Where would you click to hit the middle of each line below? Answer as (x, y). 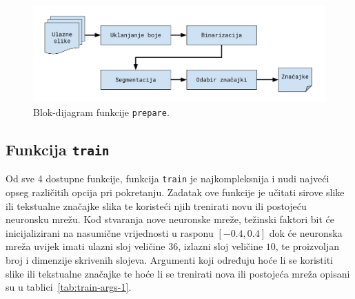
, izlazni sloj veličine (221, 246)
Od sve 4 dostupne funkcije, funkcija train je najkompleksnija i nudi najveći (168, 179)
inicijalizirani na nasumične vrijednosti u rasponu (110, 232)
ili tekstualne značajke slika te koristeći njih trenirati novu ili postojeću (156, 205)
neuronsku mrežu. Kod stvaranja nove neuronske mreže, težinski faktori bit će (170, 219)
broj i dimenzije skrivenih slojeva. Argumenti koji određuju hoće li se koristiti (169, 260)
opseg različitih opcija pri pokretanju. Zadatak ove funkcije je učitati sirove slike (175, 192)
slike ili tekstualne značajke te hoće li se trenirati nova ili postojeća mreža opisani (178, 273)
